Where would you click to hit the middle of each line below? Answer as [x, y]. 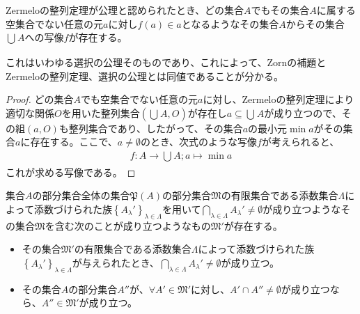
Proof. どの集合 [40, 99]
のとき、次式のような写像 [198, 142]
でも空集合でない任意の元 [140, 99]
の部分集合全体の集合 [81, 195]
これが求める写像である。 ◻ [71, 172]
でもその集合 [280, 10]
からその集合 [315, 23]
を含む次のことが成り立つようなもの [128, 225]
